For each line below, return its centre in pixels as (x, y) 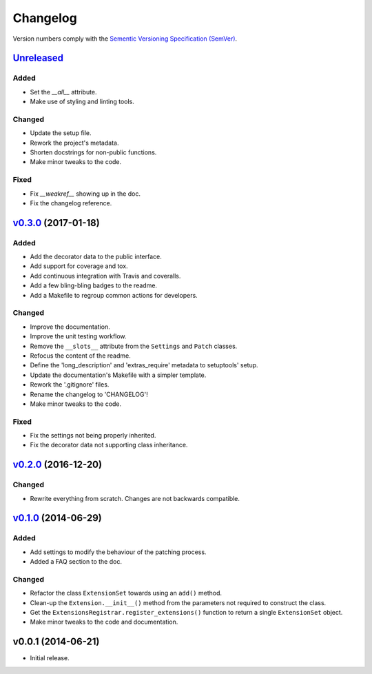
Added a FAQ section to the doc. (76, 562)
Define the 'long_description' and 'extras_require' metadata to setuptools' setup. (144, 365)
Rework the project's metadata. (74, 143)
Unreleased (38, 58)
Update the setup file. (61, 133)
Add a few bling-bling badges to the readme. (94, 285)
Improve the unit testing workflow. (78, 336)
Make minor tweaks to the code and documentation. (104, 622)
